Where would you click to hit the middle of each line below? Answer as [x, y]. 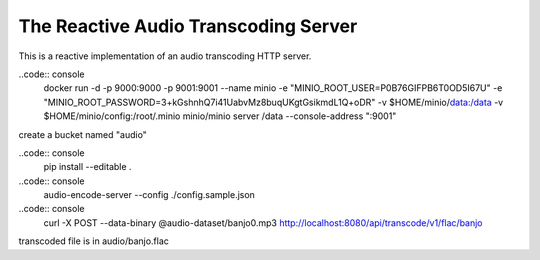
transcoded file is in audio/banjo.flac [94, 241]
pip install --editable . [87, 167]
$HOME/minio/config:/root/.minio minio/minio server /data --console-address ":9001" [220, 116]
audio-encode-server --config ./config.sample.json [149, 195]
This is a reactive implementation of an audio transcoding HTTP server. [165, 56]
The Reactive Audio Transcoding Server [188, 26]
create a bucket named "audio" [82, 134]
